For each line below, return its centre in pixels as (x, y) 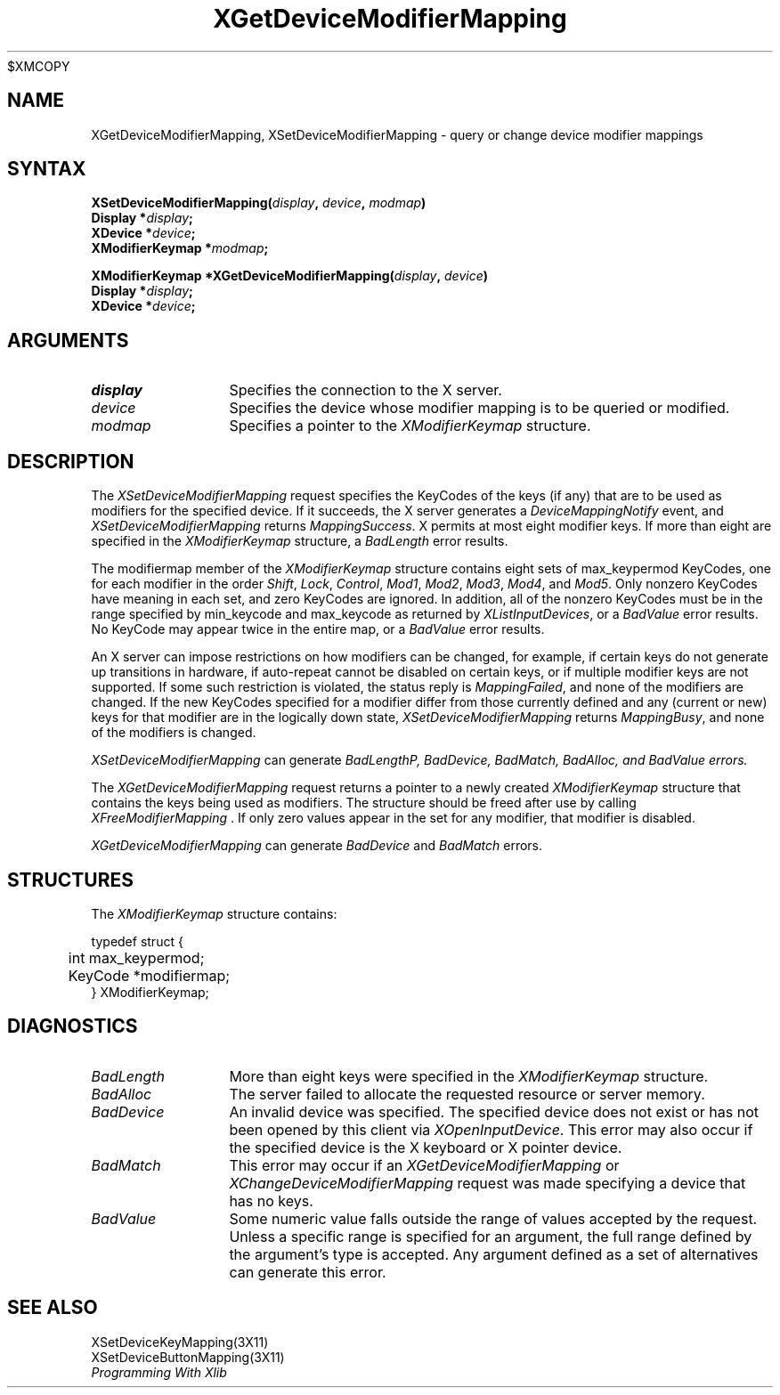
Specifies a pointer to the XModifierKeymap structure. (410, 426)
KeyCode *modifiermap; (149, 975)
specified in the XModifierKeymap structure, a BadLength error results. (300, 541)
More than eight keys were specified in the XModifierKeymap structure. (469, 1076)
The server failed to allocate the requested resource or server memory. (467, 1094)
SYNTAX (47, 169)
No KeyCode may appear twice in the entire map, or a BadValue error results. (318, 629)
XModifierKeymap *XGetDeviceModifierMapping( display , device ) (290, 276)
